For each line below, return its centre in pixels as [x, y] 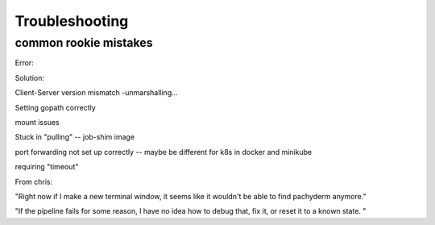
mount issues [37, 122]
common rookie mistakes [84, 43]
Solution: [29, 77]
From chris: [33, 181]
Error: [24, 63]
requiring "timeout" [47, 167]
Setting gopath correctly [55, 107]
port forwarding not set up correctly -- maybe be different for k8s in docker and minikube [164, 152]
